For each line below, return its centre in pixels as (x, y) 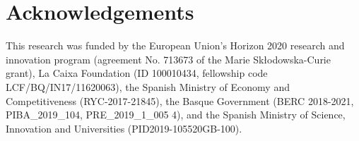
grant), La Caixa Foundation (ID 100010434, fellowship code (137, 73)
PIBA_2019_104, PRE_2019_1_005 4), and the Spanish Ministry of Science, (176, 115)
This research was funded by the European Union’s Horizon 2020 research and (175, 45)
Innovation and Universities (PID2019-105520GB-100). (124, 128)
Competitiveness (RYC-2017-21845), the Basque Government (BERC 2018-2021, (180, 100)
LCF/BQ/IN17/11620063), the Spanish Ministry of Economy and (148, 86)
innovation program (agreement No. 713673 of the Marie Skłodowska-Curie (168, 59)
